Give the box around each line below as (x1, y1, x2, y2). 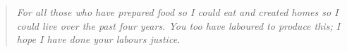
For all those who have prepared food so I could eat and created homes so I (16, 5, 339, 19)
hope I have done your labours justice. (16, 32, 181, 46)
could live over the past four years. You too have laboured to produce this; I (16, 18, 341, 33)
